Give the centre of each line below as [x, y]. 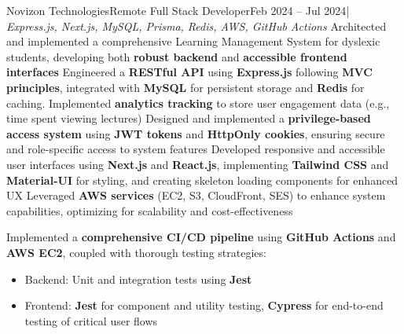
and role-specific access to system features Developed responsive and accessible [196, 149]
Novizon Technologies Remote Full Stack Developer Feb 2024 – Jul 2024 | [178, 10]
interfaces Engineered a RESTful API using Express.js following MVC [189, 72]
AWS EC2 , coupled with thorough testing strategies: [136, 252]
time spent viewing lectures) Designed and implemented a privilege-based [189, 118]
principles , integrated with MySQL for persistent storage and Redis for [185, 87]
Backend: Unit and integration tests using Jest [138, 279]
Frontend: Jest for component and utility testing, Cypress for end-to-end [204, 305]
